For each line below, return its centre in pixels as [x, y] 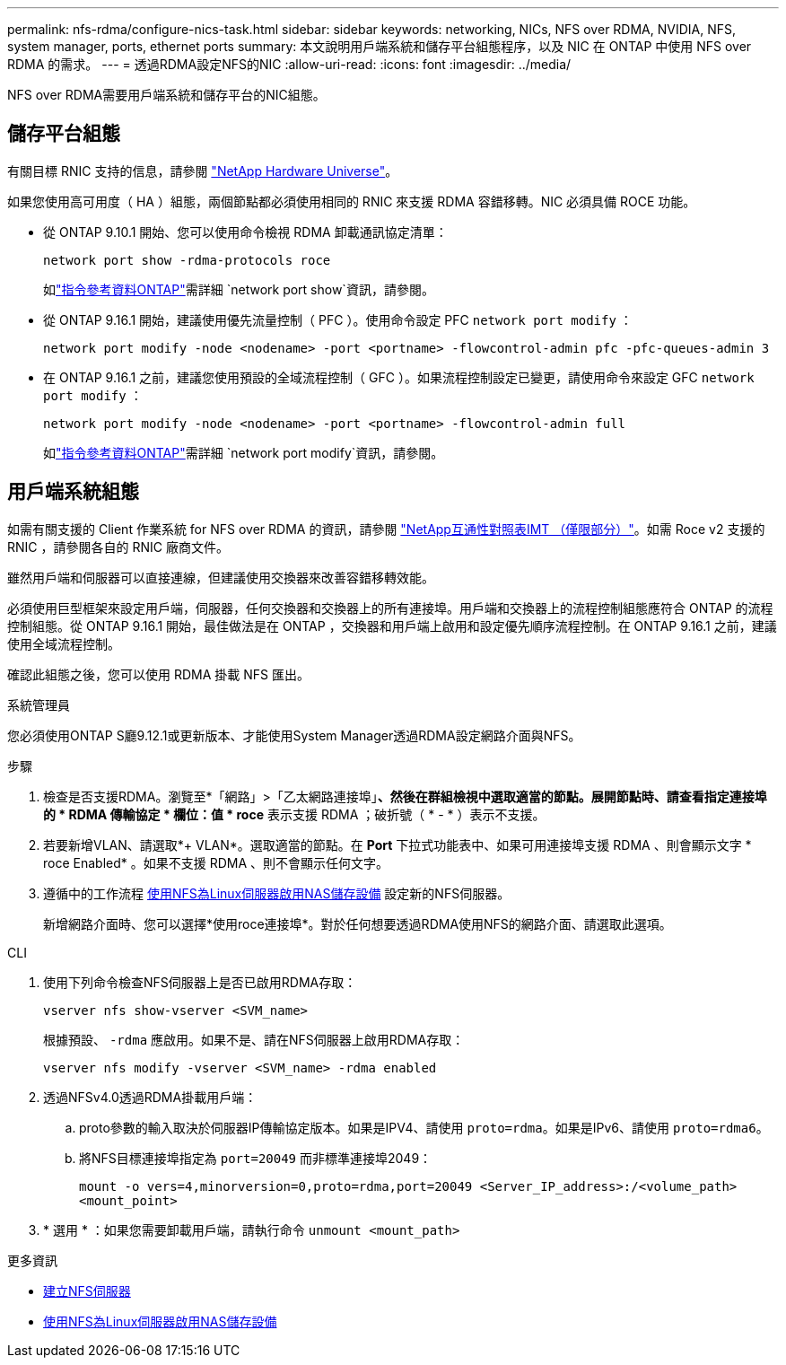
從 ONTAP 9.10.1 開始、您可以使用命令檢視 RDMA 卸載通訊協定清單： [245, 232]
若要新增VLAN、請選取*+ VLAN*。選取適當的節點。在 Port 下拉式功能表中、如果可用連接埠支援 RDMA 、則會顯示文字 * [397, 844]
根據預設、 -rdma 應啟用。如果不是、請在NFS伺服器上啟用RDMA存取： [254, 1039]
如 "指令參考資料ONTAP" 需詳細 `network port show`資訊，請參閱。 [239, 289]
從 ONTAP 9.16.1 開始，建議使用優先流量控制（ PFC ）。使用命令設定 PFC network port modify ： [338, 319]
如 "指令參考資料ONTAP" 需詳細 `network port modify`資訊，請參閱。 [244, 452]
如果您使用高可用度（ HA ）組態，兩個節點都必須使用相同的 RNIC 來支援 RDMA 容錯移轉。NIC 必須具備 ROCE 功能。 [352, 201]
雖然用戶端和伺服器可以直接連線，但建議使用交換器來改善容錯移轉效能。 [221, 577]
